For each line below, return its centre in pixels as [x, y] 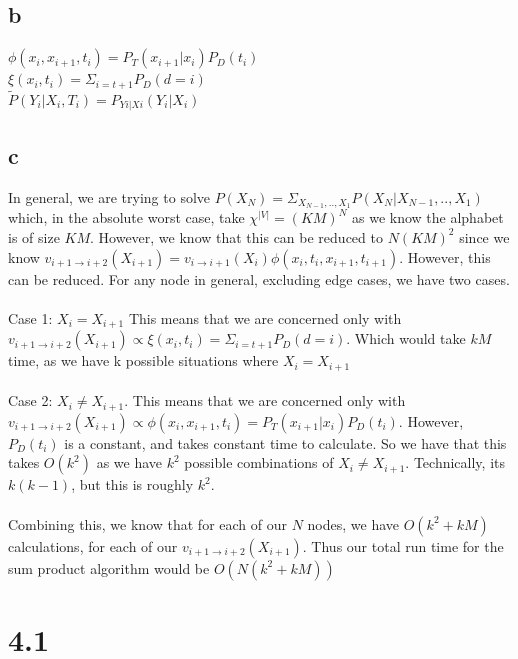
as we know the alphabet [427, 217]
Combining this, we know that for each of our [147, 523]
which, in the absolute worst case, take [126, 217]
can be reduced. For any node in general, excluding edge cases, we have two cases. [259, 278]
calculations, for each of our [93, 545]
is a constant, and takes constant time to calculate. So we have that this [285, 442]
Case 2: [30, 400]
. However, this [445, 256]
